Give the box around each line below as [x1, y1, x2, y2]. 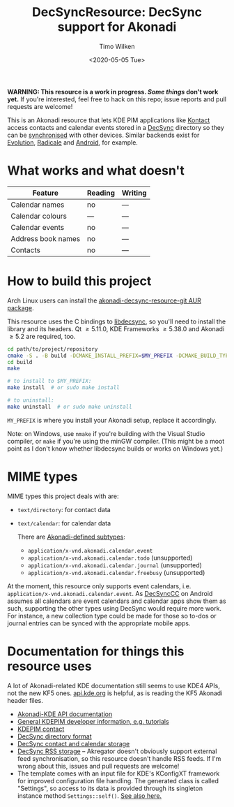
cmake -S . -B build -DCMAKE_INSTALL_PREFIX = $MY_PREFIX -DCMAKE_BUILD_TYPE [7, 352, 232, 359]
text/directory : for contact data [17, 505, 111, 514]
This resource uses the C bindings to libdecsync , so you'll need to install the [7, 317, 226, 326]
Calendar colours [10, 211, 68, 221]
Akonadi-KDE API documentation [17, 710, 113, 718]
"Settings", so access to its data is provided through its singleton [17, 784, 203, 792]
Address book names [10, 233, 81, 243]
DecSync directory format [17, 732, 92, 741]
